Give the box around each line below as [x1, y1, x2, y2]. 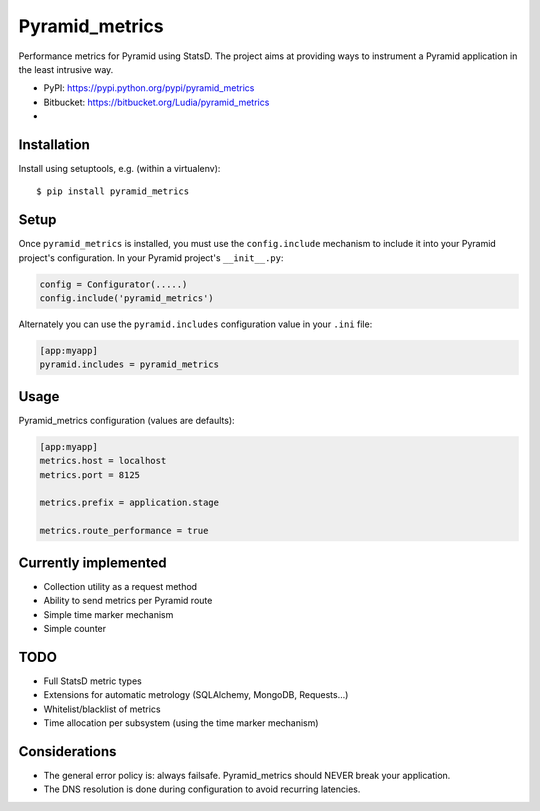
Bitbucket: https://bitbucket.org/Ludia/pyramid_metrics [43, 96, 270, 108]
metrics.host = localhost [39, 455, 167, 467]
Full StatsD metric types [43, 675, 142, 687]
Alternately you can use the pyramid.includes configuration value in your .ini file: [18, 318, 373, 330]
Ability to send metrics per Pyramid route [43, 595, 213, 607]
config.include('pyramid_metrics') [39, 293, 214, 304]
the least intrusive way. [18, 63, 114, 75]
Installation [18, 136, 90, 153]
